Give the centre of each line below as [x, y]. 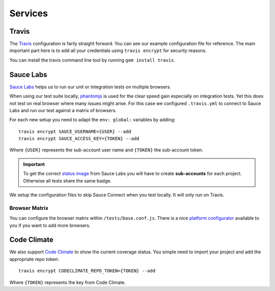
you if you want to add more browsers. [50, 225]
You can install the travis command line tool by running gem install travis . [92, 60]
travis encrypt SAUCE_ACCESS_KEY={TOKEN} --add [79, 139]
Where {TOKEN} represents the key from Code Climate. [67, 282]
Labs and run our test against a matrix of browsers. [63, 110]
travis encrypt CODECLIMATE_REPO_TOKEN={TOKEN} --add [87, 271]
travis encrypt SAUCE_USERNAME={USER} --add [75, 131]
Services [29, 13]
